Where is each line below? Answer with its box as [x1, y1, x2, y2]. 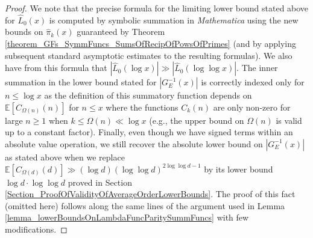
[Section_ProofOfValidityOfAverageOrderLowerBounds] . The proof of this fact [5, 188, 296, 200]
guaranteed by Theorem [77, 25, 165, 38]
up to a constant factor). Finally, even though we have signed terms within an [5, 126, 293, 138]
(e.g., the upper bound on [149, 114, 244, 126]
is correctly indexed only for [201, 76, 305, 88]
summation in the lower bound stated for [5, 76, 157, 88]
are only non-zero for [213, 100, 291, 113]
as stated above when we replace [5, 150, 125, 163]
